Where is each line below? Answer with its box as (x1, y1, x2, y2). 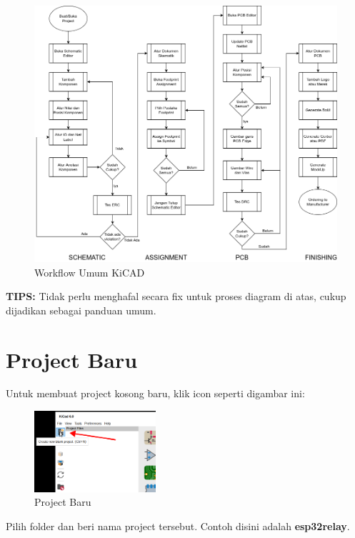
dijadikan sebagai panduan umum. (6, 302, 156, 317)
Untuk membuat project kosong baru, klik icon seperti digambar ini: (6, 386, 305, 401)
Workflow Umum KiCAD (34, 264, 145, 279)
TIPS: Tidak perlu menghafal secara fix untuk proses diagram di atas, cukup (6, 289, 346, 304)
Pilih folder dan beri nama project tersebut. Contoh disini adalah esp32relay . (6, 518, 350, 533)
